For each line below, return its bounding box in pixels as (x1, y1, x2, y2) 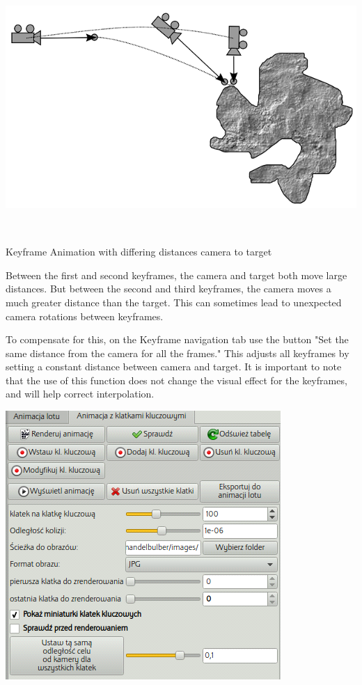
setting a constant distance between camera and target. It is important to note (6, 359, 342, 374)
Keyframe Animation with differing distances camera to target (6, 244, 272, 259)
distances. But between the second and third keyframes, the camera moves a (6, 281, 331, 296)
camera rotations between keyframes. (6, 308, 164, 323)
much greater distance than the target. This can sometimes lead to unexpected (6, 294, 342, 309)
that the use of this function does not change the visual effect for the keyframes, (6, 372, 347, 387)
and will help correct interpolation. (6, 386, 155, 401)
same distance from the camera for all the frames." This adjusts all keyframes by (6, 345, 349, 360)
